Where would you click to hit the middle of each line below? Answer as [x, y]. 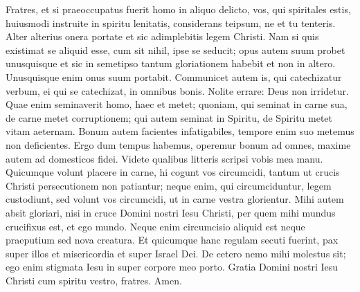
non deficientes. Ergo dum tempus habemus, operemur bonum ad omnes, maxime [178, 144]
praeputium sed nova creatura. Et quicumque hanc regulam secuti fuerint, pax [172, 240]
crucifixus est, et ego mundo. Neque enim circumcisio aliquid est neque [155, 226]
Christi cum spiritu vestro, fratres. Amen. [94, 280]
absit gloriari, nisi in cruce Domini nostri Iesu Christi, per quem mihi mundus [171, 212]
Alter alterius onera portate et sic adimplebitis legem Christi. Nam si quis [162, 36]
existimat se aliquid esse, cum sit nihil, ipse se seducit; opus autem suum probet [175, 49]
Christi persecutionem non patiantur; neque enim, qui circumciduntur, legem [169, 185]
